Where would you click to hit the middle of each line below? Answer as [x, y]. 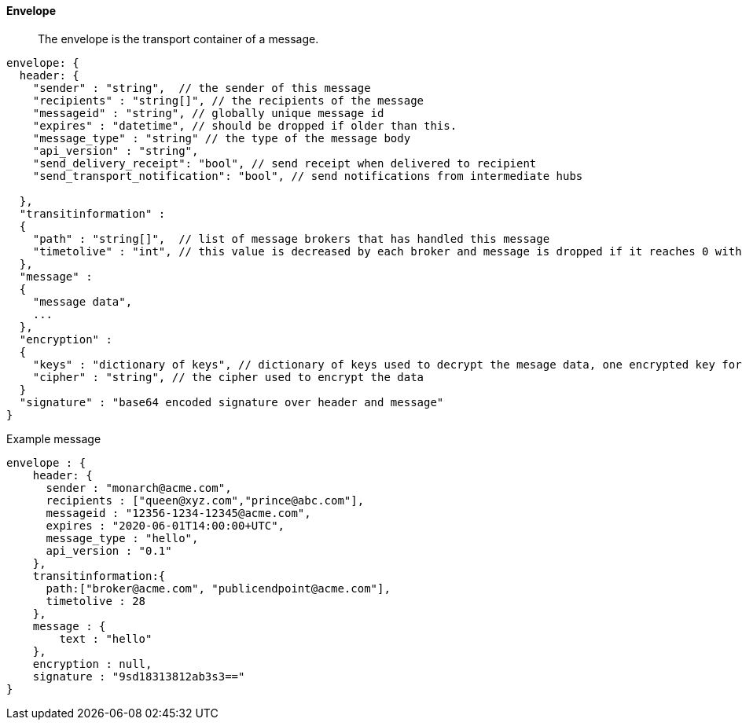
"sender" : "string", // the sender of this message [202, 88]
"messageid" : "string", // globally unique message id [208, 113]
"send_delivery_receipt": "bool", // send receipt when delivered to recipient [285, 163]
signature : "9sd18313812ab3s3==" [139, 676]
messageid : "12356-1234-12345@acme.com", [178, 513]
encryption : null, [92, 664]
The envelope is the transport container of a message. [178, 38]
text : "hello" [106, 638]
